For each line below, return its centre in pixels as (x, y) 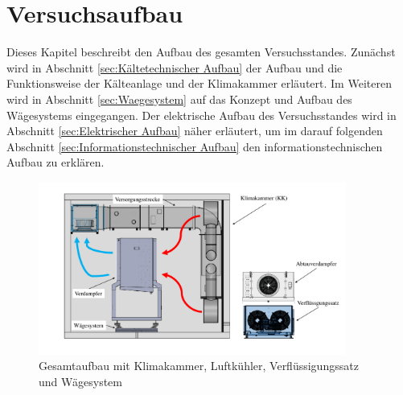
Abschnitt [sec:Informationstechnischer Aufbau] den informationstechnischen (195, 146)
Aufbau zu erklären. (56, 162)
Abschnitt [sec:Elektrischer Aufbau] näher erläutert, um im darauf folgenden (195, 131)
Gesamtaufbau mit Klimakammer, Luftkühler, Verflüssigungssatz (199, 366)
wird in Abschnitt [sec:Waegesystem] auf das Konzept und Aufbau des (179, 99)
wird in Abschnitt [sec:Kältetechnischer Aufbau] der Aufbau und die (175, 67)
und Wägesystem (80, 381)
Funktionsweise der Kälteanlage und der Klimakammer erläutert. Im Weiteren (199, 83)
